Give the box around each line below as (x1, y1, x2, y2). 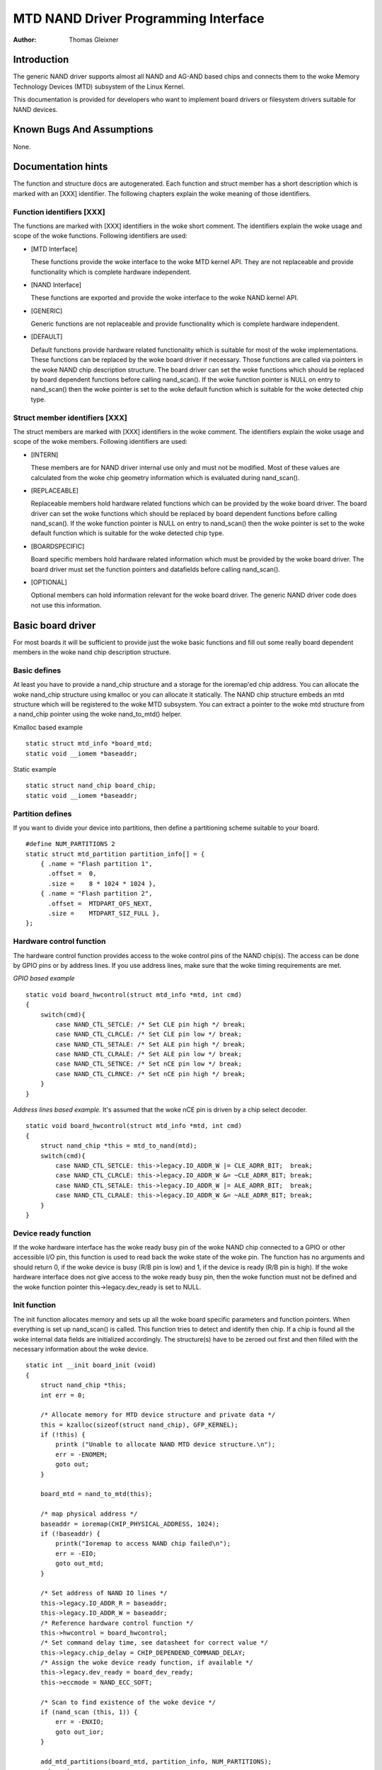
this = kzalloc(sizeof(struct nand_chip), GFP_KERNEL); (40, 1420, 238, 1429)
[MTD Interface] (30, 244, 78, 253)
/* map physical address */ (40, 1510, 138, 1518)
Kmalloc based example (13, 723, 83, 731)
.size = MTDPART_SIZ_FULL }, (47, 910, 161, 918)
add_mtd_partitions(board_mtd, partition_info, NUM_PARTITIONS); (40, 1757, 272, 1766)
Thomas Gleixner (69, 35, 119, 44)
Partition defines (13, 809, 72, 818)
